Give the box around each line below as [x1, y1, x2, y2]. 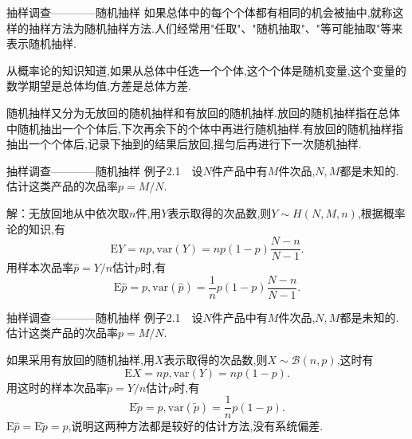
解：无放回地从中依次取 [6, 204, 129, 221]
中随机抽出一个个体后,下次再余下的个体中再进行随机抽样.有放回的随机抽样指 [6, 120, 403, 136]
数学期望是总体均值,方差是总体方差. [6, 77, 191, 94]
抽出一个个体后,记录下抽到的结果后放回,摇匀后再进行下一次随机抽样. [6, 135, 362, 152]
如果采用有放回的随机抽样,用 [6, 351, 155, 368]
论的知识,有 [6, 220, 65, 237]
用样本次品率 [6, 259, 73, 276]
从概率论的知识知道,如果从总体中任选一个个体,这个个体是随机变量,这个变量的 [6, 61, 406, 78]
